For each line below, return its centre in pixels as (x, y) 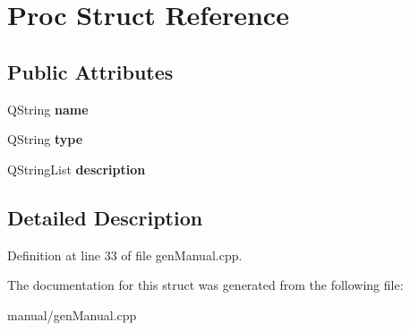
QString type (45, 139)
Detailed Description (105, 217)
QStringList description (77, 169)
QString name (48, 109)
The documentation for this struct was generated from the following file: (205, 285)
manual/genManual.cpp (72, 314)
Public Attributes (90, 71)
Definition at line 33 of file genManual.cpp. (125, 255)
